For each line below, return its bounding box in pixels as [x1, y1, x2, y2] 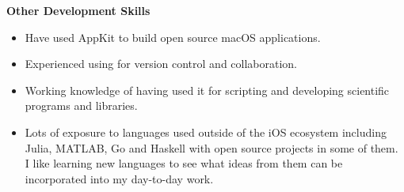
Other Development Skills [6, 2, 151, 18]
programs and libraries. [25, 97, 138, 114]
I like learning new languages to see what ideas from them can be [25, 155, 343, 171]
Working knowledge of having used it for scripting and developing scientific [25, 81, 390, 98]
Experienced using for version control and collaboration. [25, 55, 298, 72]
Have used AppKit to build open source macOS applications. [25, 28, 321, 45]
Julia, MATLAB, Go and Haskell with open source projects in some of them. [25, 139, 398, 156]
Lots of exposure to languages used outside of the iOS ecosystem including [25, 123, 387, 140]
